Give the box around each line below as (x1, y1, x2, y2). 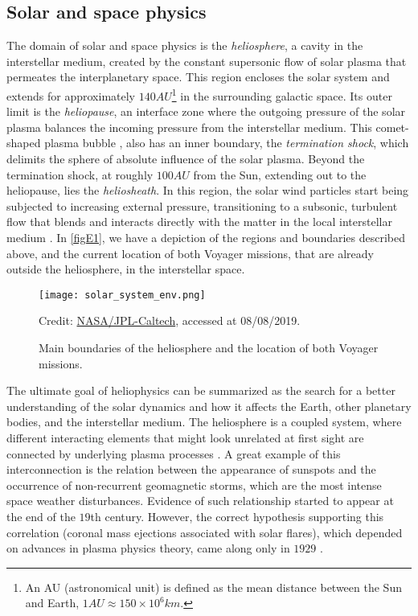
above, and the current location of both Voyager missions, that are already (6, 244, 375, 261)
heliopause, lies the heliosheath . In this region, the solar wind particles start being (6, 182, 409, 199)
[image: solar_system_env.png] (39, 289, 206, 301)
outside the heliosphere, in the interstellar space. (6, 261, 245, 277)
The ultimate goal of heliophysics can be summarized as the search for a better (6, 382, 395, 399)
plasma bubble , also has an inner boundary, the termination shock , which (44, 134, 409, 151)
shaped (6, 134, 41, 151)
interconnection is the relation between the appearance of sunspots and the (6, 461, 376, 478)
